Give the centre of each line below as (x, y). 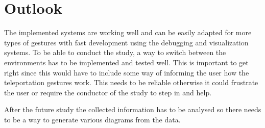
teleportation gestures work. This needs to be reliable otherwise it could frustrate (131, 82)
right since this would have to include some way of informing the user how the (127, 72)
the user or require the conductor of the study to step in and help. (108, 92)
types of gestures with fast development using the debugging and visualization (126, 42)
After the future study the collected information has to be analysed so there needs (133, 109)
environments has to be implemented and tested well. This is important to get (126, 62)
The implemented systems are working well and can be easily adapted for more (128, 32)
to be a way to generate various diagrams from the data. (92, 119)
